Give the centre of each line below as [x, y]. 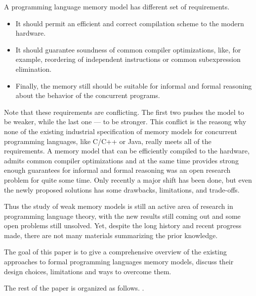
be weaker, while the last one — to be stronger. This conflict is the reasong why [125, 122]
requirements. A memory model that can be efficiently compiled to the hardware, [127, 151]
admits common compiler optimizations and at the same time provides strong [121, 160]
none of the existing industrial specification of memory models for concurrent [121, 131]
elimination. [34, 69]
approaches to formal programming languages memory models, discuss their [119, 262]
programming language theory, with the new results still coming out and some [122, 216]
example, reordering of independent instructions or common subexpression [128, 59]
